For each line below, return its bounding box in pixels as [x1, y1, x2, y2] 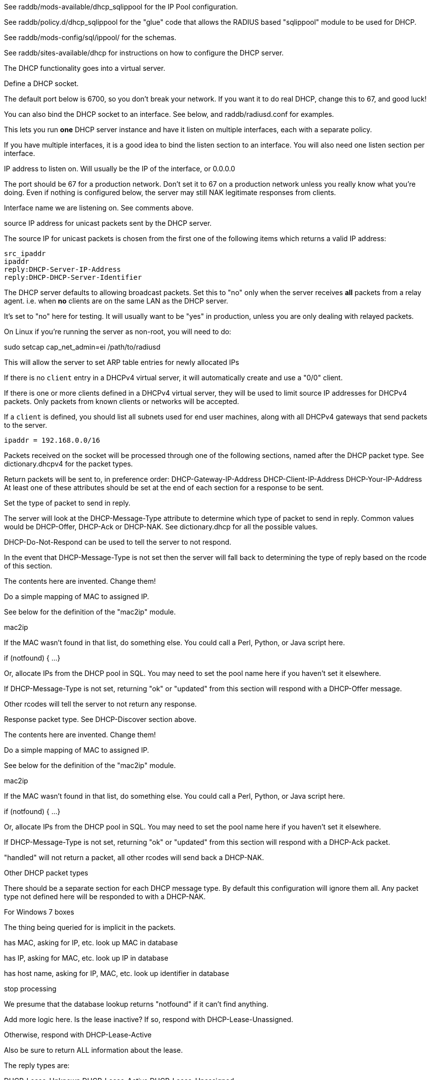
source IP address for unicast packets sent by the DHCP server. [4, 219, 212, 227]
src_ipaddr [4, 250, 46, 257]
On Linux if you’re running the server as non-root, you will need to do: [4, 327, 231, 336]
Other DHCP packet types [4, 869, 89, 877]
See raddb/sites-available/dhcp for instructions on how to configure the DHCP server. [4, 49, 284, 57]
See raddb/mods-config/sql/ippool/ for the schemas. [4, 33, 176, 42]
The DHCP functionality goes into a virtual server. [4, 64, 165, 72]
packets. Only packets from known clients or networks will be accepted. [4, 397, 239, 406]
